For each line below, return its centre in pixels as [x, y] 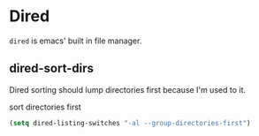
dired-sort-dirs [52, 68]
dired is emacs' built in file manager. [76, 41]
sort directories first [45, 107]
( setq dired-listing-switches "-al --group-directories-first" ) [130, 123]
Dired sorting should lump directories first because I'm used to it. [127, 89]
